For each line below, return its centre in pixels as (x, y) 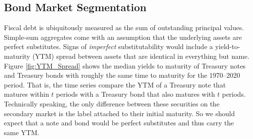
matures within (27, 94)
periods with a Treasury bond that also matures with (136, 94)
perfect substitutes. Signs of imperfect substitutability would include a (108, 46)
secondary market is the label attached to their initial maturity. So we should (119, 113)
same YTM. (22, 132)
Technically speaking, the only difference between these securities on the (112, 103)
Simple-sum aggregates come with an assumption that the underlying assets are (123, 37)
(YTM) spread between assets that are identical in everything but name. (141, 56)
